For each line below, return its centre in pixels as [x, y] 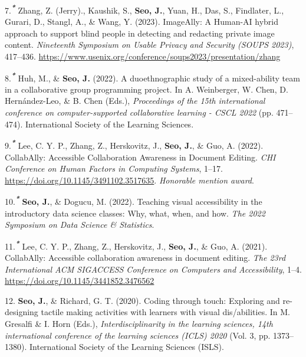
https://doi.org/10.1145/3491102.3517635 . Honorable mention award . [129, 180]
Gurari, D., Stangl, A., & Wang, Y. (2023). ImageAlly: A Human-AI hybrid [142, 22]
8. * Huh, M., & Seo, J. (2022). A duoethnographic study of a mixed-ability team [152, 77]
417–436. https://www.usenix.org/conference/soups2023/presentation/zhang [143, 56]
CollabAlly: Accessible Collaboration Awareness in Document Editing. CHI [140, 157]
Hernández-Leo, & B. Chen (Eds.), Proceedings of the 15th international [135, 101]
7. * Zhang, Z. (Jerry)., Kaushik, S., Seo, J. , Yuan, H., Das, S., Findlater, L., [144, 9]
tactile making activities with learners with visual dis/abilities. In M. [165, 312]
